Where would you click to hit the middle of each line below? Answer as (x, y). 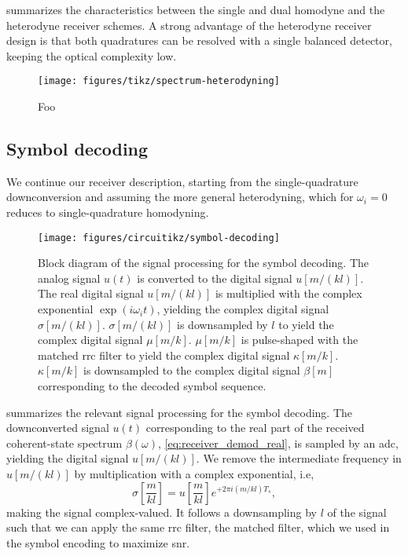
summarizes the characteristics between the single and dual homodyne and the (196, 9)
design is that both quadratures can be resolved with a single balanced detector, (199, 40)
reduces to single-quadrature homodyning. (108, 212)
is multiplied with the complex (289, 293)
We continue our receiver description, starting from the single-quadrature (182, 181)
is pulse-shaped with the (300, 340)
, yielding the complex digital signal (243, 309)
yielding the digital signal (68, 458)
